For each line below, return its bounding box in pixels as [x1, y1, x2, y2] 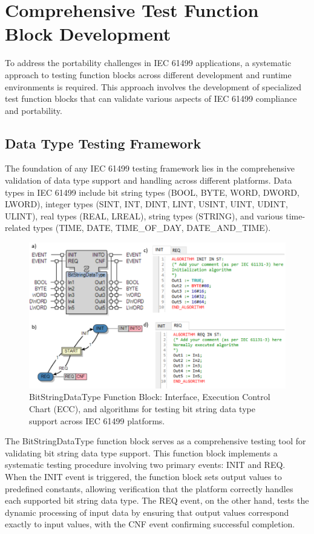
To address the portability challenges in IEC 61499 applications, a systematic [5, 56, 292, 69]
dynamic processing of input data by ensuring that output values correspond [5, 506, 289, 518]
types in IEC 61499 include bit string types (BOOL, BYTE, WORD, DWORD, [5, 185, 299, 198]
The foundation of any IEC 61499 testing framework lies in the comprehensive [5, 162, 295, 175]
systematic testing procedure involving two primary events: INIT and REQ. [5, 458, 286, 471]
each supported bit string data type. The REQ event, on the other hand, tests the [5, 494, 309, 507]
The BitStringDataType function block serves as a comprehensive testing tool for [5, 435, 306, 447]
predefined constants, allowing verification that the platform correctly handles [5, 482, 293, 495]
